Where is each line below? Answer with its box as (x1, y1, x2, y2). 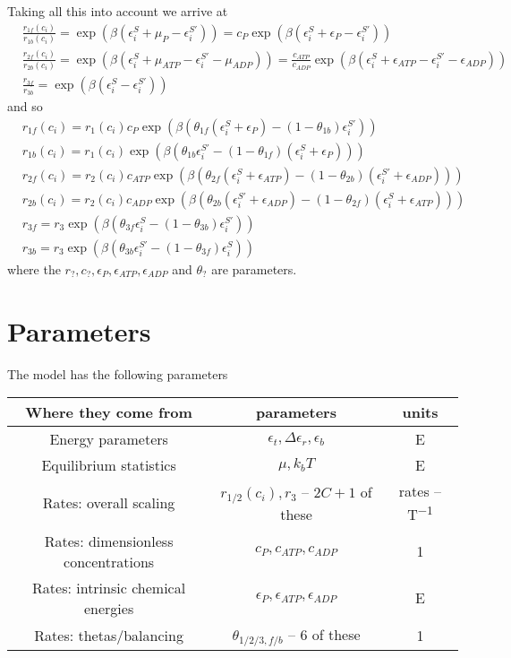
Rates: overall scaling (42, 492, 175, 514)
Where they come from (25, 402, 192, 423)
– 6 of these (288, 623, 361, 645)
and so (7, 97, 43, 116)
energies (83, 597, 134, 619)
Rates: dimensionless (44, 530, 174, 551)
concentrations (64, 550, 155, 572)
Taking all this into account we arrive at (7, 2, 228, 20)
